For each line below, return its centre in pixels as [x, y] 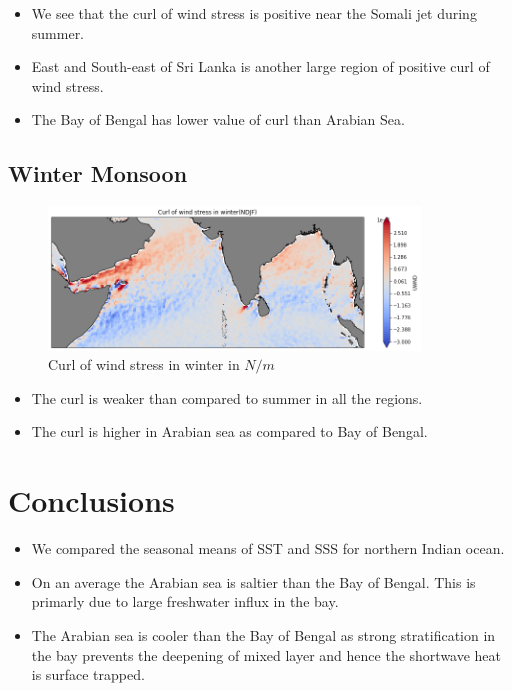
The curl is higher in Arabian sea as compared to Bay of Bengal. [229, 431]
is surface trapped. [88, 674]
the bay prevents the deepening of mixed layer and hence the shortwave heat [266, 654]
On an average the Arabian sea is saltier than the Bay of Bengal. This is [253, 581]
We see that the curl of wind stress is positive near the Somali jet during [254, 13]
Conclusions [91, 500]
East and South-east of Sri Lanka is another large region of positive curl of [260, 66]
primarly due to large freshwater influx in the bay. [185, 601]
